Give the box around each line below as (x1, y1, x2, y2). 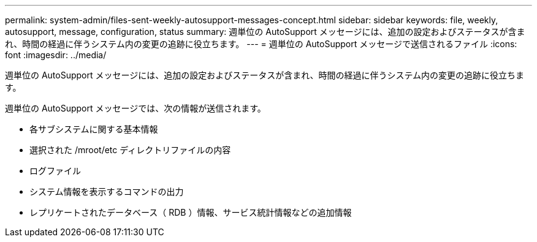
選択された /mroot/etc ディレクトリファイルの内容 (29, 145, 231, 155)
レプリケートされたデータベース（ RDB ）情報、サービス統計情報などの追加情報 (29, 207, 352, 217)
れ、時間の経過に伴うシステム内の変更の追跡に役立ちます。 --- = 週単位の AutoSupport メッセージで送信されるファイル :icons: (5, 39, 517, 49)
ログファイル (29, 165, 81, 176)
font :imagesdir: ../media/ (5, 50, 107, 60)
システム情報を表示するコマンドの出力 (29, 186, 184, 197)
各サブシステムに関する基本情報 (29, 124, 158, 134)
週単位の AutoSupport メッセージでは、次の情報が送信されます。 (5, 103, 266, 113)
